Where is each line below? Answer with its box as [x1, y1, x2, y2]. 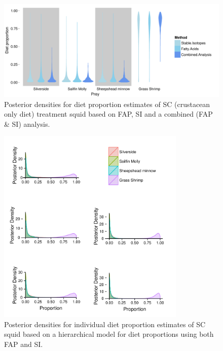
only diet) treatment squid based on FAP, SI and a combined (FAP [4, 109, 213, 119]
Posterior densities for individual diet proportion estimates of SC [4, 319, 206, 329]
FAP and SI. [4, 338, 43, 349]
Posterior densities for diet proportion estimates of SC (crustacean [4, 98, 210, 109]
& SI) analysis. [4, 118, 50, 129]
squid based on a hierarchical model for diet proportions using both [4, 329, 214, 339]
